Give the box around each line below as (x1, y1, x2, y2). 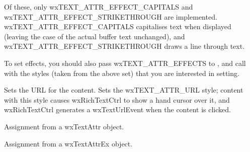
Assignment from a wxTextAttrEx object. (4, 138, 133, 148)
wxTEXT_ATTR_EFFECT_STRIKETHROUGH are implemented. (4, 11, 217, 22)
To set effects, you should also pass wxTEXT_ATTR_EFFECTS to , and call (4, 57, 246, 68)
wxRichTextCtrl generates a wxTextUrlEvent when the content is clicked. (4, 104, 231, 115)
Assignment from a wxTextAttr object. (4, 121, 124, 131)
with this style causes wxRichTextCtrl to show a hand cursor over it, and (4, 94, 230, 105)
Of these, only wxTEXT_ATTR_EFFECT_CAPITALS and (4, 2, 193, 12)
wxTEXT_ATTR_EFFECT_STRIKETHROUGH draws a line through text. (4, 41, 245, 51)
